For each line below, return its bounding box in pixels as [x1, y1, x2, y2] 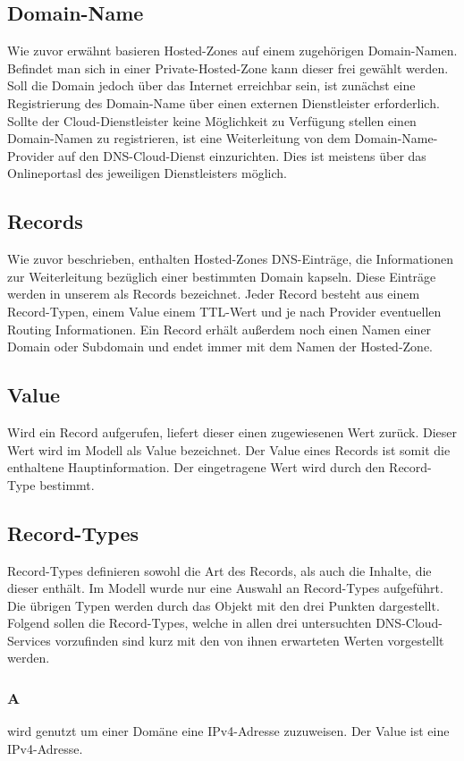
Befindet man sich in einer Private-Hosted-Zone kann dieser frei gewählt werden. [7, 58, 449, 77]
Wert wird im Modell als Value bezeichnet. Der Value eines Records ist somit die [7, 440, 451, 459]
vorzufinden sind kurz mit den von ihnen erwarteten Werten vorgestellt [55, 630, 444, 649]
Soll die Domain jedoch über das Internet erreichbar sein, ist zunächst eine [7, 76, 416, 95]
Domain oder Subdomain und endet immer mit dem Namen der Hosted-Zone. [7, 337, 433, 356]
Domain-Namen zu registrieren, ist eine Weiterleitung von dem [7, 129, 350, 148]
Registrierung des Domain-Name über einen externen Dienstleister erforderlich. [7, 93, 440, 112]
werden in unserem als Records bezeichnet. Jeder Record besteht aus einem [7, 284, 420, 303]
